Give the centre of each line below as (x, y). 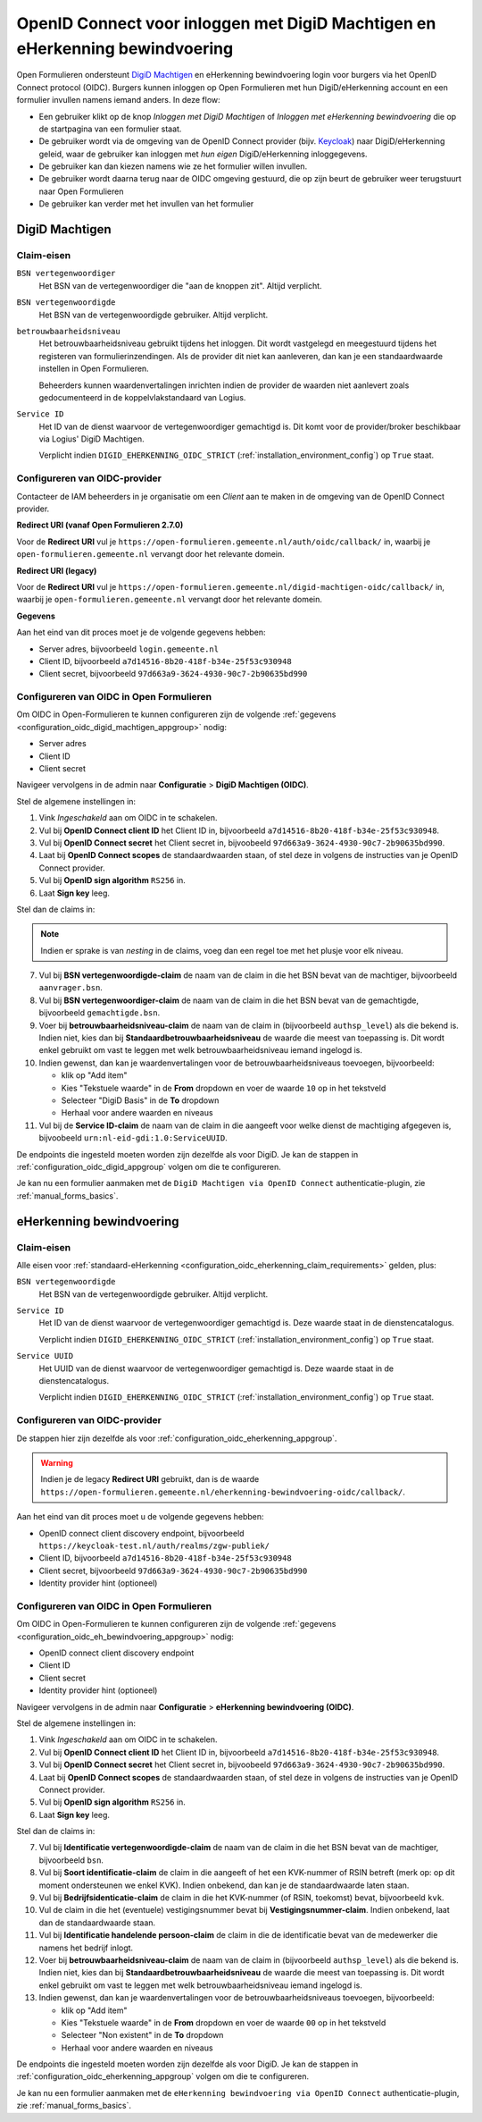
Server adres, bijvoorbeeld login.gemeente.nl (129, 649)
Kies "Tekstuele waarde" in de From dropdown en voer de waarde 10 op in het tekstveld (224, 1088)
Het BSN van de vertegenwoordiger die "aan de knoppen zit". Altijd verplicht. (180, 285)
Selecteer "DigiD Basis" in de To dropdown (140, 1100)
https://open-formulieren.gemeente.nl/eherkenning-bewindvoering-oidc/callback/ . (223, 1492)
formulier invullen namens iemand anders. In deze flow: (118, 100)
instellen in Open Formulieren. (94, 369)
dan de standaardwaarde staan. (97, 1923)
